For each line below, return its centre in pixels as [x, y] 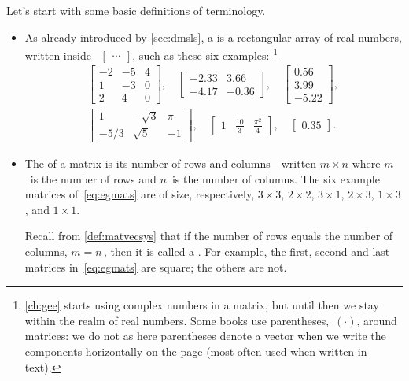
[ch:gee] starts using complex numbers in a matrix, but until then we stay [202, 305]
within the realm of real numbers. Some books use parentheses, [177, 320]
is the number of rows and [93, 178]
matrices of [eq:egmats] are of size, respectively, [140, 194]
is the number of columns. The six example [276, 178]
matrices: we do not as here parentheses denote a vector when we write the [205, 336]
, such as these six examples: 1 [205, 54]
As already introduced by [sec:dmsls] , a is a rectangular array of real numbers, [213, 37]
